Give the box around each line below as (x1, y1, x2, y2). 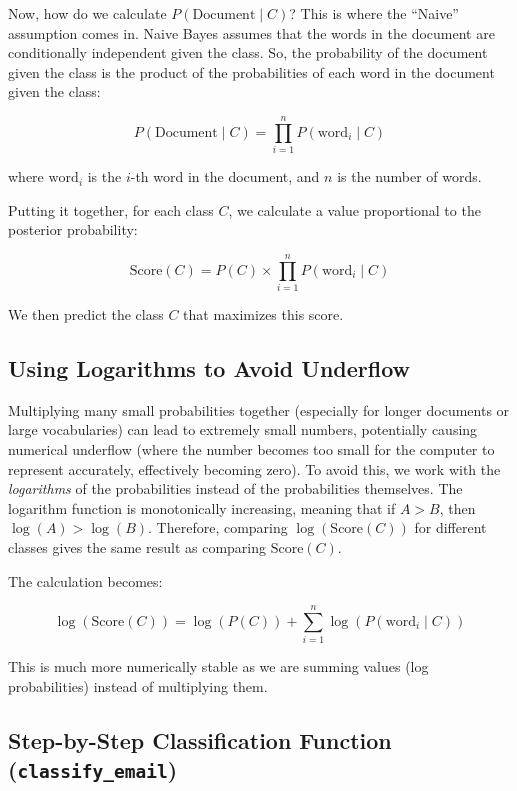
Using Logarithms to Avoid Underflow (8, 352, 411, 383)
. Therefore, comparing (148, 517, 288, 538)
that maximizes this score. (183, 304, 344, 324)
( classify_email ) (8, 754, 178, 785)
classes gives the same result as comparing (8, 536, 266, 557)
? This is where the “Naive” (289, 3, 459, 23)
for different (414, 517, 487, 538)
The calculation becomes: (8, 570, 163, 591)
